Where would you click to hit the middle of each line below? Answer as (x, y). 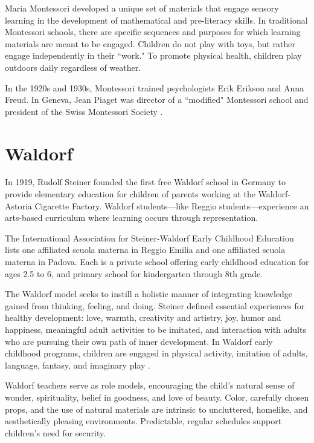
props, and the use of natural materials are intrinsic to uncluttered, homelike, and (156, 409)
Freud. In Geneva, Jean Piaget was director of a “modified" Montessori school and (157, 100)
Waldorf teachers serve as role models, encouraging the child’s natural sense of (150, 385)
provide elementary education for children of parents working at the (130, 194)
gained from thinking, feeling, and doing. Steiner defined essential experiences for (155, 305)
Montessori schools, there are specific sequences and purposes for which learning (153, 32)
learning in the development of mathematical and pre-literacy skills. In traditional (156, 20)
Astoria (18, 205)
